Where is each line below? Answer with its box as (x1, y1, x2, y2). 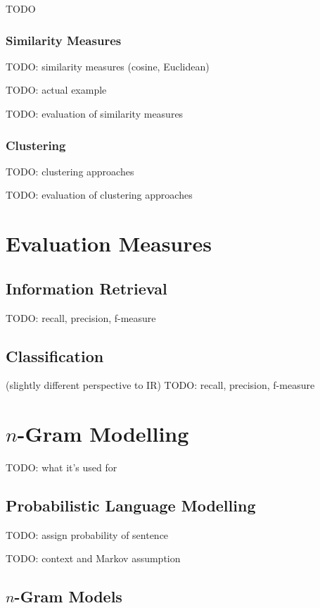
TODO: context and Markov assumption (6, 551, 181, 566)
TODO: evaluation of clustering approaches (6, 187, 193, 202)
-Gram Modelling (17, 419, 189, 448)
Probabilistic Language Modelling (6, 495, 256, 516)
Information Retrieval (6, 277, 167, 299)
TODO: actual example (6, 82, 107, 97)
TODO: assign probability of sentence (6, 527, 169, 542)
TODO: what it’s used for (6, 460, 117, 475)
